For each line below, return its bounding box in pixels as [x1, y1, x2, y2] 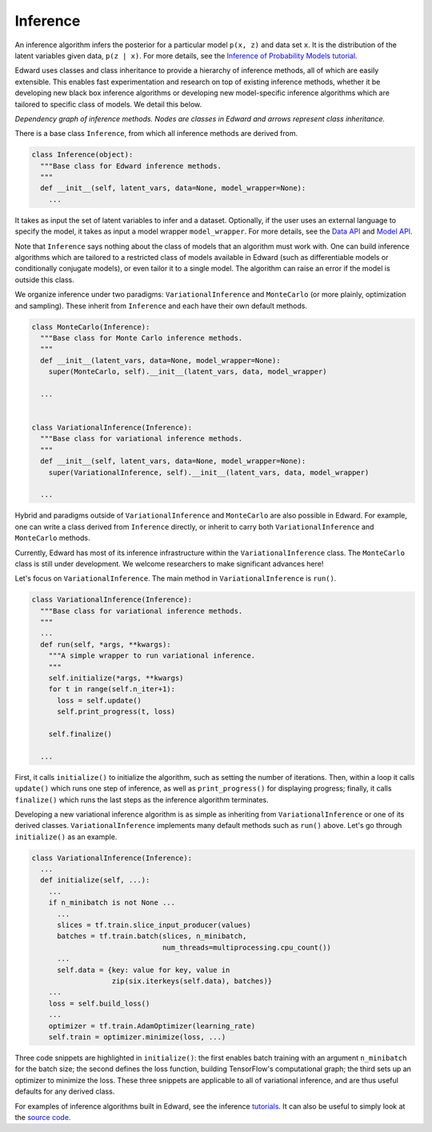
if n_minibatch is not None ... [48, 898, 176, 907]
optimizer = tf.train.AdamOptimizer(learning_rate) [48, 1021, 256, 1030]
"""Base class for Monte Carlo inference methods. [40, 333, 243, 342]
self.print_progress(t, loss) [57, 707, 176, 716]
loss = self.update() [57, 696, 142, 705]
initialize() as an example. [14, 832, 118, 842]
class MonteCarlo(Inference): [31, 322, 150, 331]
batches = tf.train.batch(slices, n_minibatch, [57, 932, 247, 941]
